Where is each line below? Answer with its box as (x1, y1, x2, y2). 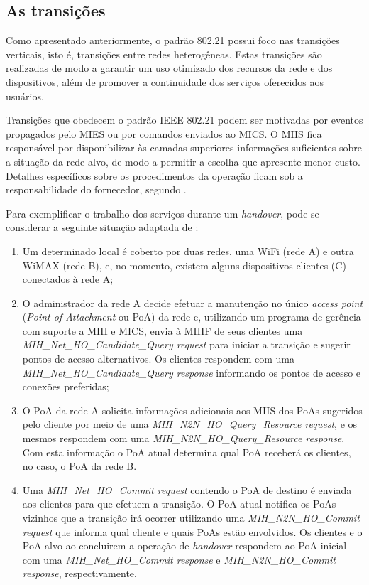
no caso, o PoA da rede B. (22, 458, 137, 473)
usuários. (6, 88, 44, 103)
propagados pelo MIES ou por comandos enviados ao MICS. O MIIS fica (6, 126, 322, 141)
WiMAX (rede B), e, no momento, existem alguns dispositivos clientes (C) (22, 257, 346, 272)
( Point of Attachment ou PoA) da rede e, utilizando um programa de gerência (22, 309, 361, 324)
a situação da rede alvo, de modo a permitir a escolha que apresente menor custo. (6, 154, 360, 168)
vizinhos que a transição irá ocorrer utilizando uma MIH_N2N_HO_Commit (22, 510, 360, 525)
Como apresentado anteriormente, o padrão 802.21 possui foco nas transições (6, 33, 340, 48)
